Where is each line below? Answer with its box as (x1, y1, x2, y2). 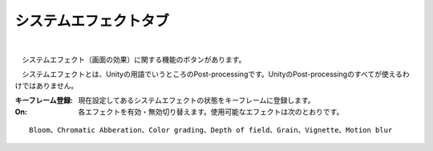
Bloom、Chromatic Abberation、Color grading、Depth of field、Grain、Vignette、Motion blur (29, 125, 393, 134)
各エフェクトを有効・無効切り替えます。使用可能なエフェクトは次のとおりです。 (78, 107, 344, 116)
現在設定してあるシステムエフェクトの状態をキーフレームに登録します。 (78, 96, 316, 105)
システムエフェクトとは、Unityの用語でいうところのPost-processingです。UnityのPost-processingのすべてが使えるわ (21, 69, 410, 80)
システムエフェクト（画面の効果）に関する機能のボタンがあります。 (21, 55, 246, 64)
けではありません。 (14, 80, 79, 90)
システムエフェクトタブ (14, 12, 170, 30)
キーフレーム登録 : (14, 96, 74, 105)
